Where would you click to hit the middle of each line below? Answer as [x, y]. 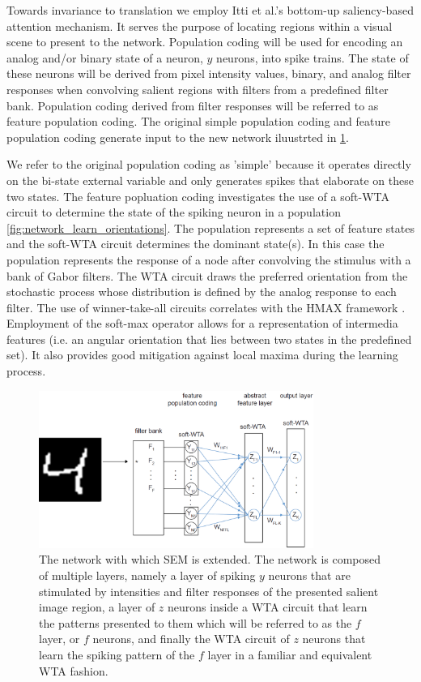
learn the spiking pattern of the [117, 654]
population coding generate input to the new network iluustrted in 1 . [178, 137]
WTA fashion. [74, 670]
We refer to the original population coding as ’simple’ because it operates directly [209, 164]
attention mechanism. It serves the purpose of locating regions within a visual [200, 26]
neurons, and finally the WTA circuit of [191, 639]
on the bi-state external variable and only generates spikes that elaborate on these [210, 180]
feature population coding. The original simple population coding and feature [198, 121]
